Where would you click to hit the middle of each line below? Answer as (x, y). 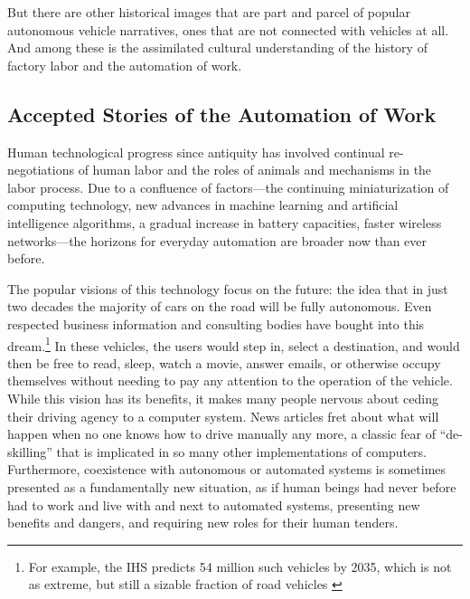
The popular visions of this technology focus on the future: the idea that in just (228, 288)
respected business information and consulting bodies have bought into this (216, 323)
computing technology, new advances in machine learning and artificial (203, 205)
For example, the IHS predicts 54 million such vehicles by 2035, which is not (240, 566)
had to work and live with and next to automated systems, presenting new (214, 504)
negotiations (41, 170)
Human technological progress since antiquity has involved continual (196, 152)
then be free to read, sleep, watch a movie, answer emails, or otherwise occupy (224, 362)
